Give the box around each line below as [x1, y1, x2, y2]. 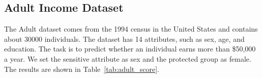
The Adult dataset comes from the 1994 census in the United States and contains [4, 23, 258, 34]
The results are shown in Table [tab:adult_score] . [4, 63, 159, 74]
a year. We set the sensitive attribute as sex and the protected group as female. [4, 53, 251, 64]
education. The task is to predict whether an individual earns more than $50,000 [4, 43, 256, 54]
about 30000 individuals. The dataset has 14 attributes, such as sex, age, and [4, 33, 245, 44]
